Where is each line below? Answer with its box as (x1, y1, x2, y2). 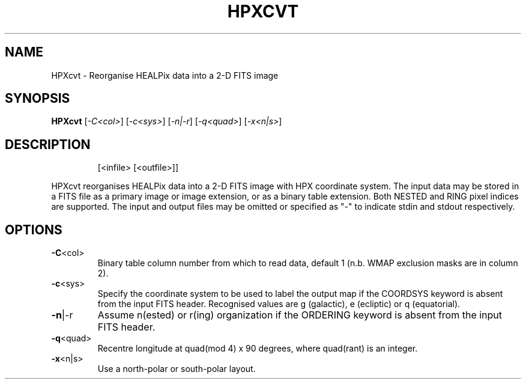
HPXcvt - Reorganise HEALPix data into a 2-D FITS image (51, 70, 279, 81)
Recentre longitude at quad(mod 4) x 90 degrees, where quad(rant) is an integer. (97, 343, 418, 354)
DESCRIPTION (5, 136, 91, 152)
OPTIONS (5, 222, 62, 237)
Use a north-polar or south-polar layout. (97, 364, 256, 374)
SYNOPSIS (5, 91, 70, 106)
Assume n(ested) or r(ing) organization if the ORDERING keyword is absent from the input (97, 309, 503, 322)
